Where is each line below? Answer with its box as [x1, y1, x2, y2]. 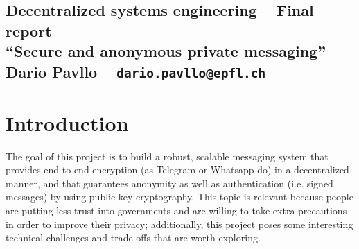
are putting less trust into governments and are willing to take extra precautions [6, 203, 347, 218]
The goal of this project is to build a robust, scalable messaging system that [6, 148, 329, 163]
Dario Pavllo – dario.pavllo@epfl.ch [6, 60, 266, 82]
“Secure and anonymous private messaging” [6, 40, 326, 62]
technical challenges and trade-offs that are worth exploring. [6, 230, 261, 245]
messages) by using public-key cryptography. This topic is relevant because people [6, 189, 353, 204]
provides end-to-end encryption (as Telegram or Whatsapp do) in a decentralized [6, 162, 349, 177]
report [6, 19, 52, 41]
